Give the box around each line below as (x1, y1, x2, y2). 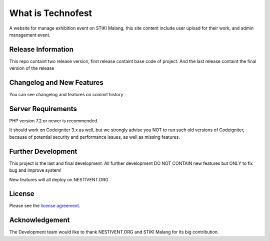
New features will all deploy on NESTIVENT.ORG (9, 176, 108, 182)
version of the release (9, 65, 54, 71)
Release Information (9, 45, 74, 54)
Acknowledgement (9, 216, 70, 224)
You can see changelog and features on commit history (9, 92, 123, 98)
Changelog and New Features (9, 78, 103, 87)
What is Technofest (9, 8, 92, 19)
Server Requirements (9, 104, 77, 113)
